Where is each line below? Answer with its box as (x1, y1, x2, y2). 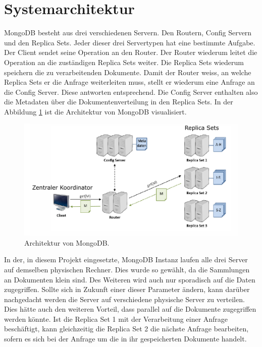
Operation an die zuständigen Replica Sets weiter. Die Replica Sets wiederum (4, 56, 244, 67)
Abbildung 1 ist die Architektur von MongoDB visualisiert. (4, 106, 187, 117)
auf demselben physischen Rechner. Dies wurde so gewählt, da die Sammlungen (4, 264, 250, 274)
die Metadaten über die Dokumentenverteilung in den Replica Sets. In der (4, 96, 233, 107)
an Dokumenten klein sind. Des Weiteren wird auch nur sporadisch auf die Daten (4, 274, 255, 284)
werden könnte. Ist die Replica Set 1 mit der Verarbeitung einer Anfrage (4, 313, 228, 324)
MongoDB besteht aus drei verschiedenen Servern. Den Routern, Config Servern (4, 27, 252, 38)
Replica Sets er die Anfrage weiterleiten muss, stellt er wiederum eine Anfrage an (4, 77, 255, 87)
